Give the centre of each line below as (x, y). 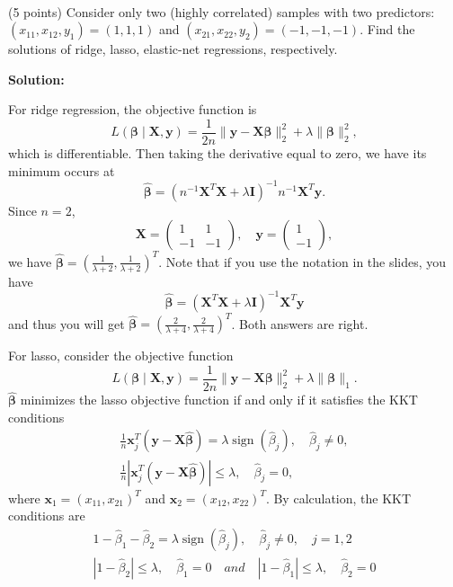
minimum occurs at (62, 170)
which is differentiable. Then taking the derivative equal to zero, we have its (218, 153)
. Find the (387, 29)
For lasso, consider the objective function (121, 356)
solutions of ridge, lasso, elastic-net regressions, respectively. (173, 49)
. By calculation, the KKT (338, 498)
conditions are (47, 516)
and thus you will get (67, 323)
